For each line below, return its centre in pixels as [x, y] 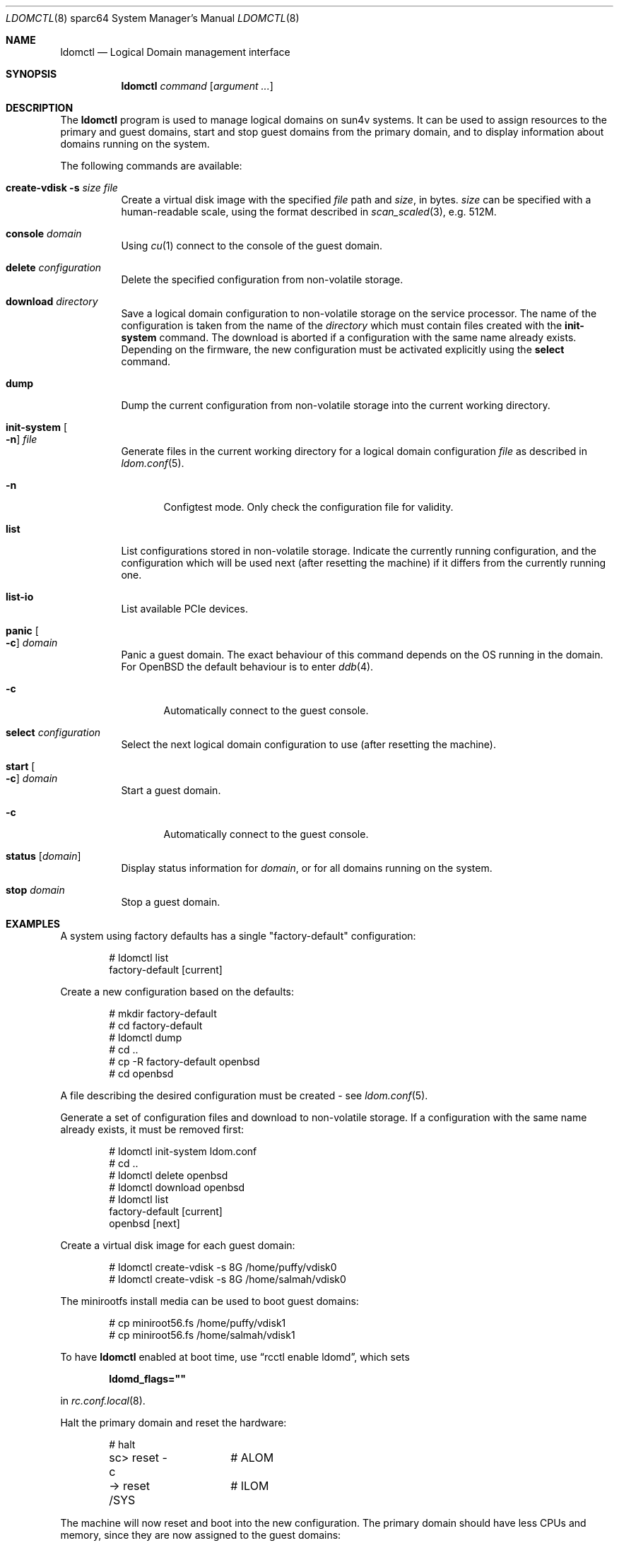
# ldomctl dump [146, 1037]
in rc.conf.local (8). [103, 1401]
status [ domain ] [43, 856]
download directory [52, 301]
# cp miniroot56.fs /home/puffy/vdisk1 [198, 1323]
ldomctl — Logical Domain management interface [175, 52]
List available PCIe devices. [184, 609]
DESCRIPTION [40, 108]
